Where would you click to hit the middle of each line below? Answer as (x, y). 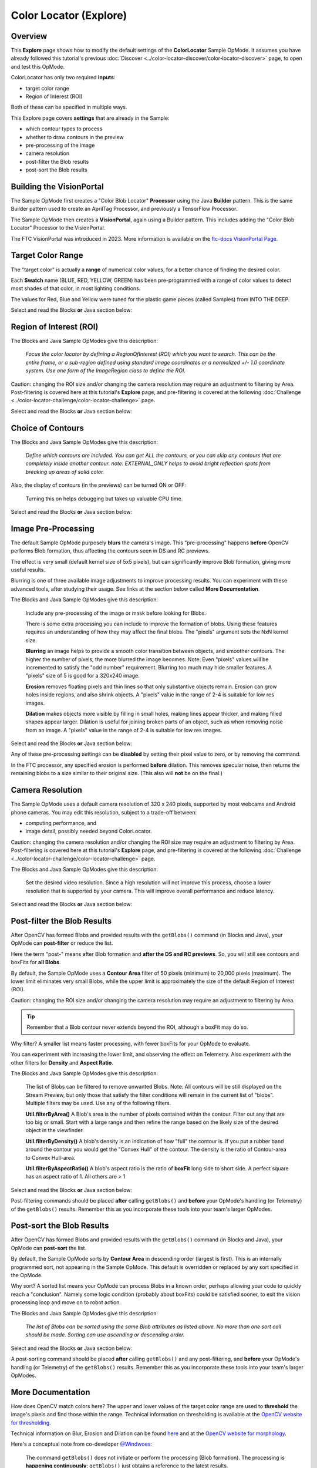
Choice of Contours (48, 428)
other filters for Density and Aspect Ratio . (62, 1062)
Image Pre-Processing (53, 528)
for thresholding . (31, 1422)
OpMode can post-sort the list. (49, 1248)
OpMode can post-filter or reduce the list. (62, 943)
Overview (29, 36)
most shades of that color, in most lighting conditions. (76, 288)
